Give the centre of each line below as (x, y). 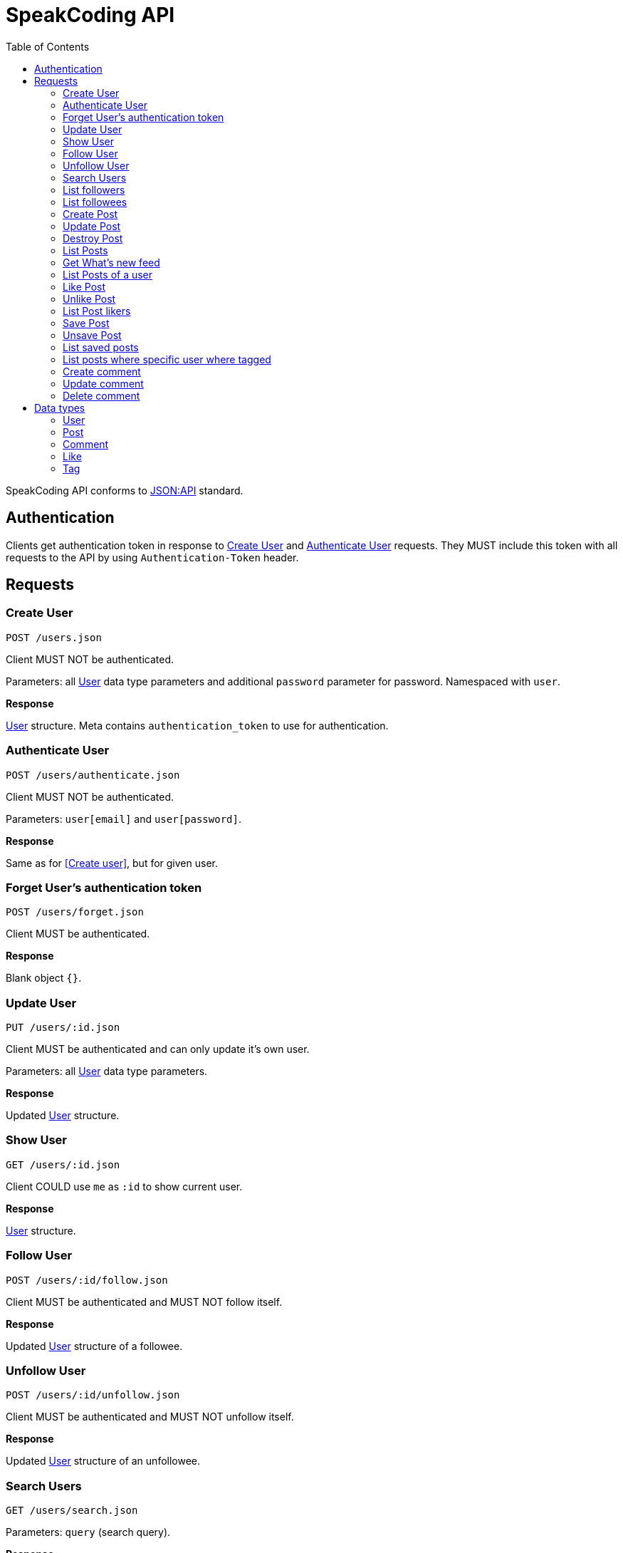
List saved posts (101, 347)
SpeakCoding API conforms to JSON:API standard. (125, 490)
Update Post (92, 226)
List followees (95, 202)
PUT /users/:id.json (63, 1028)
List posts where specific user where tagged (167, 359)
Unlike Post (89, 298)
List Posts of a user (108, 274)
